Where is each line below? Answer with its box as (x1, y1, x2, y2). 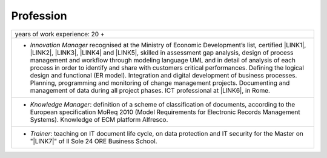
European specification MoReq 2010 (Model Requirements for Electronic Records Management (30, 108, 300, 116)
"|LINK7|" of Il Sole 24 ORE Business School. (30, 137, 157, 145)
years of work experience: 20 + (15, 30, 105, 38)
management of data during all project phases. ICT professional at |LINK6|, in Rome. (30, 86, 271, 94)
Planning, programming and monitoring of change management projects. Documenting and (30, 79, 290, 87)
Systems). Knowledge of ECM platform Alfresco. (30, 115, 168, 123)
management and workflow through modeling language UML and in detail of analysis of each (30, 56, 296, 64)
